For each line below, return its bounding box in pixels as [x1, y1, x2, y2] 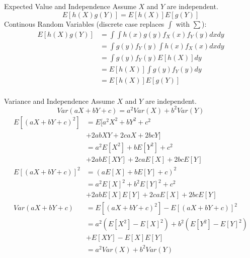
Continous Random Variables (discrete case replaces [4, 18, 164, 29]
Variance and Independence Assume [4, 95, 115, 106]
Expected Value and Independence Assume [4, 1, 136, 11]
